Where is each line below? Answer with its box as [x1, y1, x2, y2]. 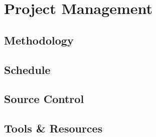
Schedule [4, 61, 51, 77]
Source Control [4, 91, 84, 106]
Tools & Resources [4, 120, 103, 136]
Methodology [4, 32, 74, 47]
